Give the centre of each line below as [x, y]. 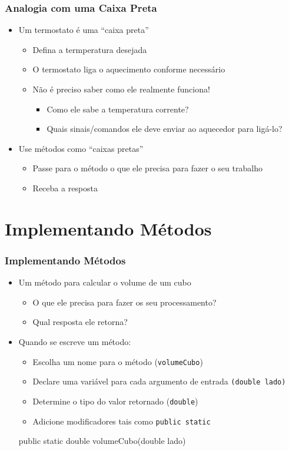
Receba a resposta [65, 188]
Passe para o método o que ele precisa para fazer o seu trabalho [147, 168]
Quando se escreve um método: [75, 341]
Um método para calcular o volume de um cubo [105, 282]
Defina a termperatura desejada [90, 49]
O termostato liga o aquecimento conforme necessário [129, 69]
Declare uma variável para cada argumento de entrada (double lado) [159, 381]
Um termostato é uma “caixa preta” [84, 30]
